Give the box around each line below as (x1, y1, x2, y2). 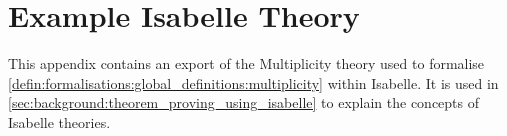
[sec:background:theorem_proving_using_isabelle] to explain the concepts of (8, 92, 480, 113)
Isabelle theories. (8, 111, 111, 132)
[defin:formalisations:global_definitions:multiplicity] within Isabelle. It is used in (8, 72, 499, 93)
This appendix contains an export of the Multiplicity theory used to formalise (8, 53, 485, 74)
